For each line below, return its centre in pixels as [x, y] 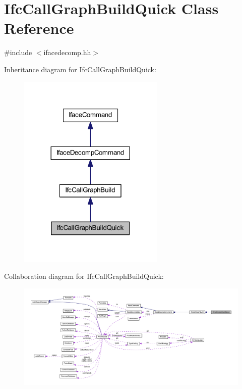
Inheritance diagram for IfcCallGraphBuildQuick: [80, 69]
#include [18, 52]
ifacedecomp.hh [67, 52]
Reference [39, 28]
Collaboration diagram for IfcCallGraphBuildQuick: [84, 276]
